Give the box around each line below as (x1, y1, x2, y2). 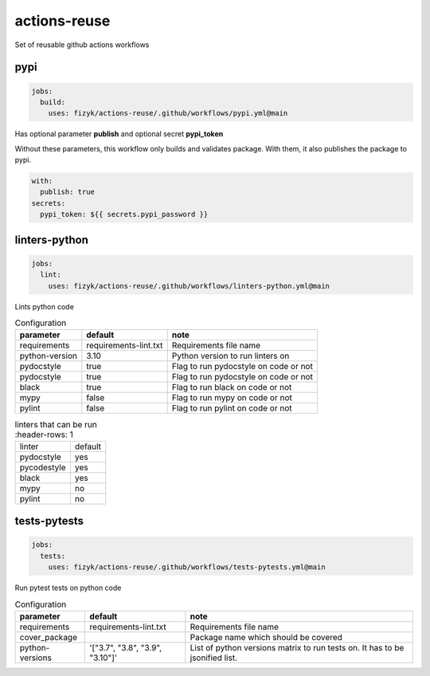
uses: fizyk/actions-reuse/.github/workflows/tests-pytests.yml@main (48, 563, 326, 572)
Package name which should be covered (190, 631, 342, 643)
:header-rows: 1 (14, 429, 73, 440)
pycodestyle (19, 462, 67, 473)
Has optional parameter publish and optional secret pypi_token (14, 129, 224, 139)
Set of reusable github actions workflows (14, 40, 150, 49)
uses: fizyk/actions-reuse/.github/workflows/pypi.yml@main (48, 108, 288, 118)
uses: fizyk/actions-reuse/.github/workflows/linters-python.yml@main (48, 281, 330, 290)
